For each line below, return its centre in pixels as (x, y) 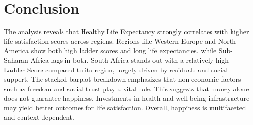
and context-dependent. (39, 117)
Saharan (16, 60)
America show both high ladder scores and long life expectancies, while (110, 50)
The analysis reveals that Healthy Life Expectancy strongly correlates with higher (126, 31)
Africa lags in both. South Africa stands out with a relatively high (130, 60)
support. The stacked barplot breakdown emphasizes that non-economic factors (123, 79)
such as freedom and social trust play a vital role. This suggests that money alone (126, 88)
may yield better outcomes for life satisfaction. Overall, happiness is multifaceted (125, 107)
